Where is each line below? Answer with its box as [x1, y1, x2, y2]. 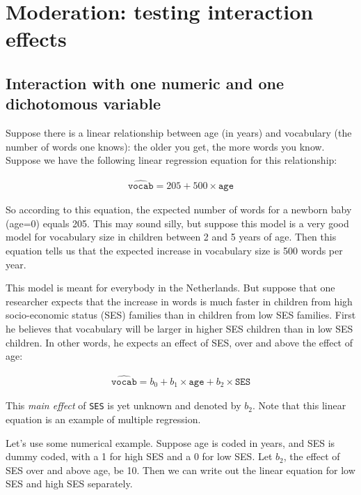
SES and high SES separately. [6, 476, 133, 491]
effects [6, 24, 67, 53]
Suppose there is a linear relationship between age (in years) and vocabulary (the [6, 125, 352, 140]
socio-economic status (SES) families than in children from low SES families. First [6, 307, 356, 322]
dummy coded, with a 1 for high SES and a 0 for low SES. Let [6, 449, 273, 464]
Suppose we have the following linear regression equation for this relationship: [6, 153, 337, 167]
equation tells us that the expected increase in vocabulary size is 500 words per [6, 243, 343, 257]
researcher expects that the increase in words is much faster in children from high [6, 294, 353, 308]
